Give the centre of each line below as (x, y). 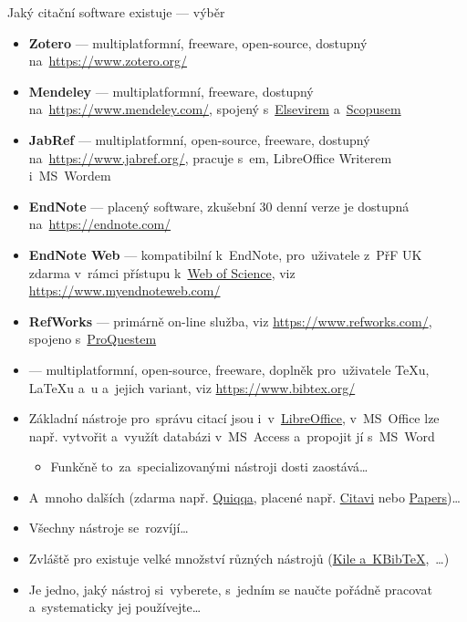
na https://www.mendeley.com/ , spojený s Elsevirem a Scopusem (215, 109)
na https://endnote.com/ (100, 224)
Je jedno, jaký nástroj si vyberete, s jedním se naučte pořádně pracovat (230, 589)
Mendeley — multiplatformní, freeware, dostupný (171, 91)
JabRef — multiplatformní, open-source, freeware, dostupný (199, 139)
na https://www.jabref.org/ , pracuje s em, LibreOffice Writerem (210, 157)
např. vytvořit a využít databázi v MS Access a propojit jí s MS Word (232, 435)
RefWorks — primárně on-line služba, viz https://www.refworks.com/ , (230, 321)
